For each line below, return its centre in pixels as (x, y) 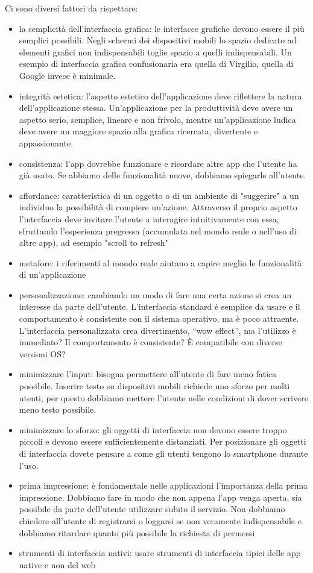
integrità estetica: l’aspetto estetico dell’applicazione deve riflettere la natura (160, 95)
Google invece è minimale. (67, 75)
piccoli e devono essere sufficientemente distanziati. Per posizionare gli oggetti (163, 441)
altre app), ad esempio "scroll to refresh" (93, 243)
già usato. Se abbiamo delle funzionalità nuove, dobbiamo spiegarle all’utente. (163, 175)
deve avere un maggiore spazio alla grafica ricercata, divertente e (138, 131)
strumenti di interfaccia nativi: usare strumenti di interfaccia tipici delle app (160, 553)
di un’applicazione (52, 274)
